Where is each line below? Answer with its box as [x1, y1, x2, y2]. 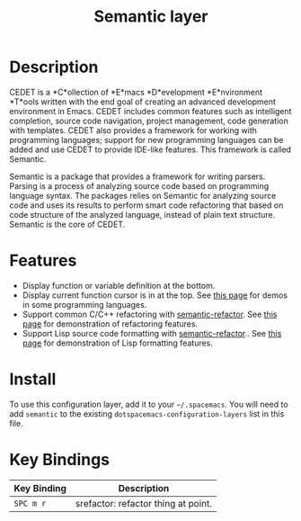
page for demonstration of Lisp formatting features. [22, 337, 214, 348]
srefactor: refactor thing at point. [75, 497, 213, 509]
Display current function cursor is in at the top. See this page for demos [22, 290, 288, 301]
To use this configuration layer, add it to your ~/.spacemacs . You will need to [9, 399, 289, 409]
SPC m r [13, 498, 47, 508]
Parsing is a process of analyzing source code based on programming [9, 180, 270, 191]
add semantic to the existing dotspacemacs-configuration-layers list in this [9, 408, 285, 419]
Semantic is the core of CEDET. [9, 219, 126, 229]
